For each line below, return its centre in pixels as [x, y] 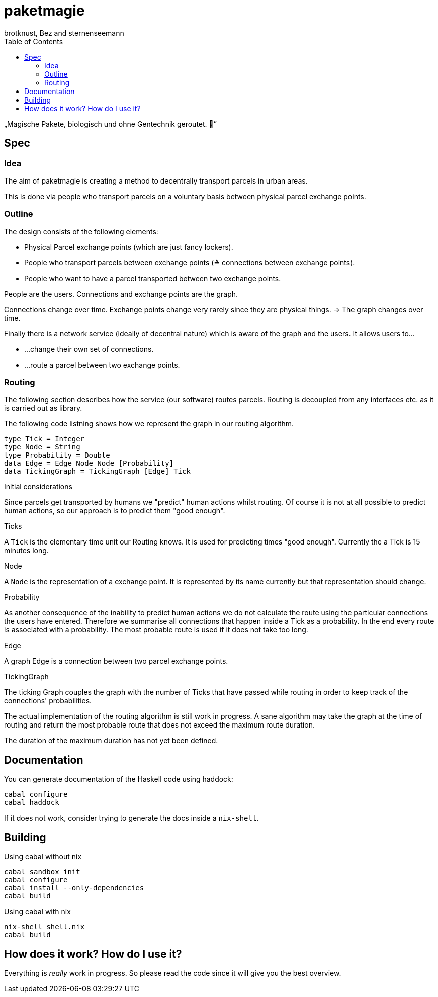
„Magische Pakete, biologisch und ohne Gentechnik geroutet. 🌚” [110, 124]
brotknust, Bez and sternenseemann [64, 33]
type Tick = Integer [45, 439]
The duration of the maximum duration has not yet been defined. [111, 741]
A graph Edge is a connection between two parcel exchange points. [116, 661]
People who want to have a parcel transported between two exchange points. [153, 278]
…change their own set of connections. [89, 349]
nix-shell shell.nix [45, 927]
